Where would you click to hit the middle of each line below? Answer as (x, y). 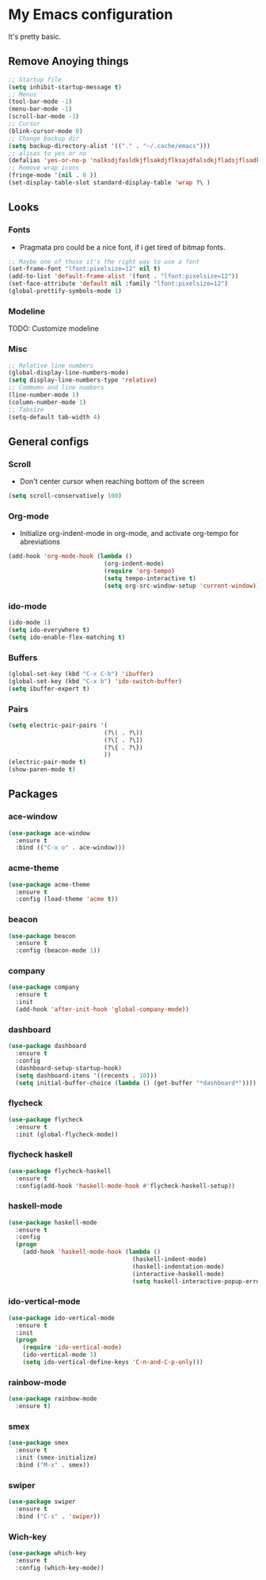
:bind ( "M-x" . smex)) (53, 1465)
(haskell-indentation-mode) (178, 1267)
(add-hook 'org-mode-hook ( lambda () (70, 556)
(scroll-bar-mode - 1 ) (44, 116)
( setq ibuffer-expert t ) (49, 689)
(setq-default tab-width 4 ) (55, 417)
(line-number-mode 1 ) (44, 395)
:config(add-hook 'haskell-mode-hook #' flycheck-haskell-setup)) (125, 1186)
